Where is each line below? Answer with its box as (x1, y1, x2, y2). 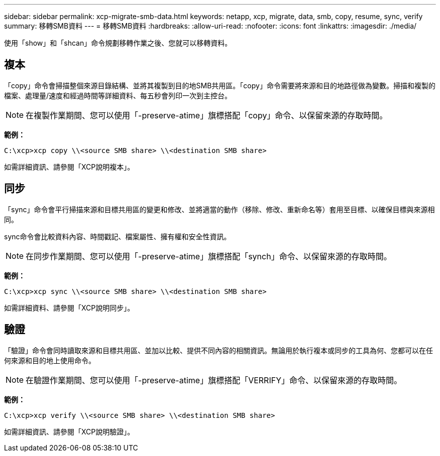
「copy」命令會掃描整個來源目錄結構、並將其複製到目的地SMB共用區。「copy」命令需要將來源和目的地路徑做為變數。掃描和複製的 (4, 81, 435, 90)
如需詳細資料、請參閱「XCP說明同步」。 (4, 303, 135, 312)
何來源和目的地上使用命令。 (4, 356, 95, 365)
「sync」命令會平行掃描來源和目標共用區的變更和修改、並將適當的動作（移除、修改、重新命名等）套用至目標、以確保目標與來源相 (4, 205, 435, 214)
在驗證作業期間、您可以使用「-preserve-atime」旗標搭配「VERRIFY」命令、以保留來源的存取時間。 (26, 375, 402, 385)
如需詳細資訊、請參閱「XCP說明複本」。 (4, 162, 135, 171)
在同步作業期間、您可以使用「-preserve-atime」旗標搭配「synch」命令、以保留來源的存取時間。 (26, 251, 392, 261)
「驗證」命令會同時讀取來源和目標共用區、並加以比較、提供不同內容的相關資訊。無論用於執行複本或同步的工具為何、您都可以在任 (4, 346, 433, 355)
